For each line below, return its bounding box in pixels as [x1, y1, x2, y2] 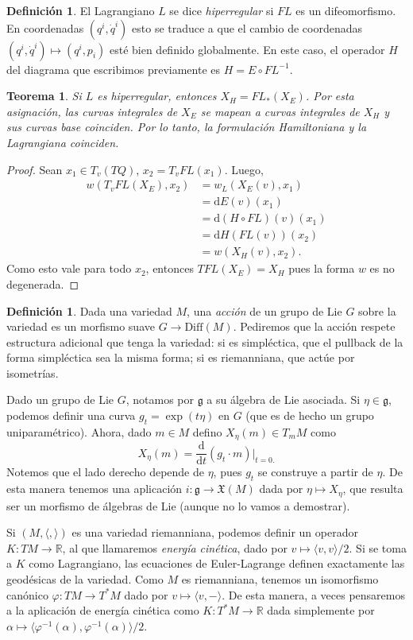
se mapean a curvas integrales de [200, 103, 360, 119]
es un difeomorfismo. [295, 2, 396, 18]
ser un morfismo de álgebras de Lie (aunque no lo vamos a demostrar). [6, 497, 350, 514]
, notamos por [125, 391, 194, 408]
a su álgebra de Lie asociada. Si [206, 391, 361, 408]
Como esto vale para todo [6, 260, 132, 277]
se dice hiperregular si [169, 2, 274, 18]
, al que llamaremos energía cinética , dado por [62, 539, 288, 556]
